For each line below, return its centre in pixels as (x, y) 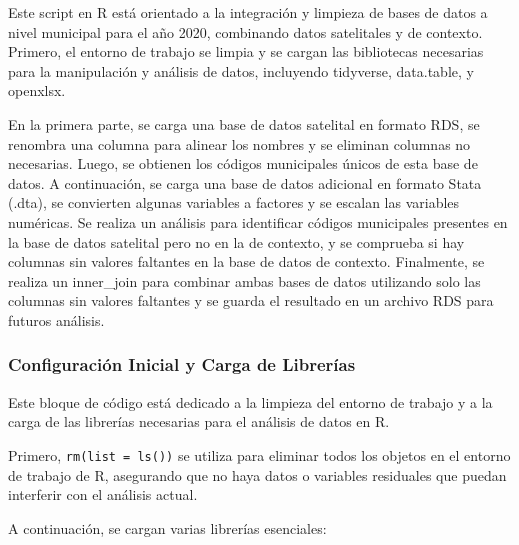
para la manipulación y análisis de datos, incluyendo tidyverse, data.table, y (241, 70)
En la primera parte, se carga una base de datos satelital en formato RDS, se (244, 123)
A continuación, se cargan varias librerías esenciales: (167, 527)
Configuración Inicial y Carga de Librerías (182, 364)
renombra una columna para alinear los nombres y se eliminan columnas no (239, 143)
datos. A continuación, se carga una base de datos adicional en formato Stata (245, 182)
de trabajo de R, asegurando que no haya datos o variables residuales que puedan (257, 474)
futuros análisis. (56, 319)
